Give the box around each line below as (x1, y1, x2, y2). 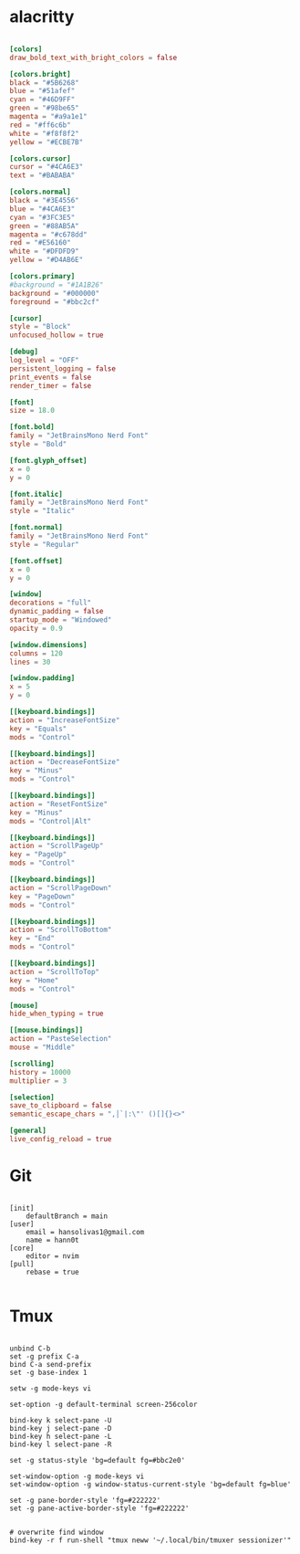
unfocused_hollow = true (9, 331, 104, 340)
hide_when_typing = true (9, 1009, 104, 1019)
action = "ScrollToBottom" (9, 925, 112, 935)
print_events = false (9, 373, 92, 382)
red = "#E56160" (9, 238, 71, 247)
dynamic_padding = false (9, 607, 104, 616)
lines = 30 (9, 657, 51, 667)
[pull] (9, 1259, 35, 1268)
